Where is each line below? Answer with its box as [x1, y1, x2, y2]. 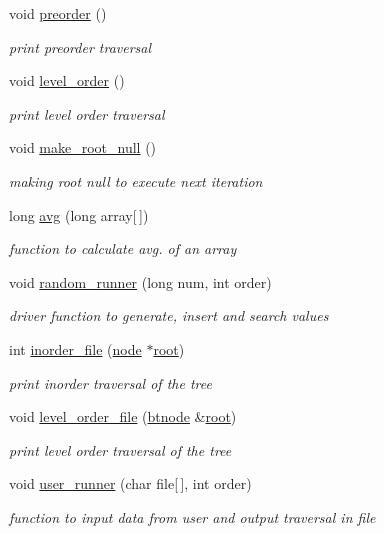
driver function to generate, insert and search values [9, 305, 329, 326]
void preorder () [9, 3, 107, 23]
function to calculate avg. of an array [9, 238, 237, 259]
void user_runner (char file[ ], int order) [9, 473, 252, 494]
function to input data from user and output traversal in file [9, 506, 376, 527]
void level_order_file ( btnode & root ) [9, 406, 237, 427]
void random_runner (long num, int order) [9, 271, 272, 292]
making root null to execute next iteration [9, 170, 263, 191]
